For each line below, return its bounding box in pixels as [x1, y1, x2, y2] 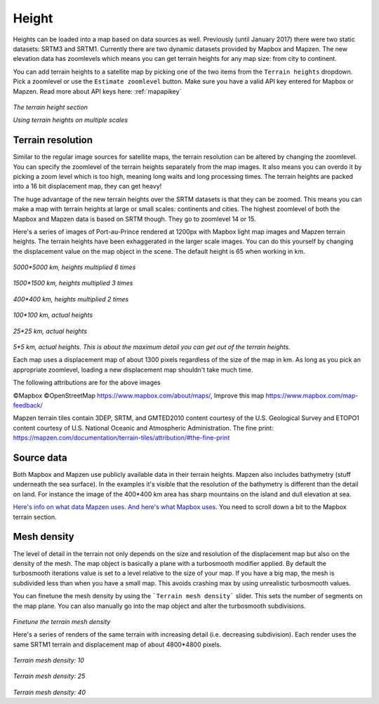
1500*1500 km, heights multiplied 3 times [13, 279, 133, 287]
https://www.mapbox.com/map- [265, 391, 359, 400]
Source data [13, 452, 67, 463]
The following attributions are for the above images [13, 379, 161, 387]
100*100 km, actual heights [13, 311, 93, 319]
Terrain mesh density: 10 [13, 656, 84, 665]
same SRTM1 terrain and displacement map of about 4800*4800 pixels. [13, 640, 222, 649]
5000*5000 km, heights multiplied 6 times [13, 263, 136, 271]
